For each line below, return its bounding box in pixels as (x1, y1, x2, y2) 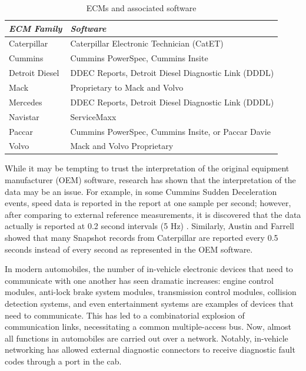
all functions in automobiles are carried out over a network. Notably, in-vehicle (5, 332, 288, 344)
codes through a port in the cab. (5, 355, 122, 367)
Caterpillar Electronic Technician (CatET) (70, 37, 224, 49)
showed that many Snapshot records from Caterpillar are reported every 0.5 (5, 231, 278, 243)
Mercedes (9, 95, 42, 108)
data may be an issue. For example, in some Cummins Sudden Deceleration (5, 185, 277, 197)
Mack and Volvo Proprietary (70, 140, 174, 152)
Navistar (9, 110, 39, 122)
